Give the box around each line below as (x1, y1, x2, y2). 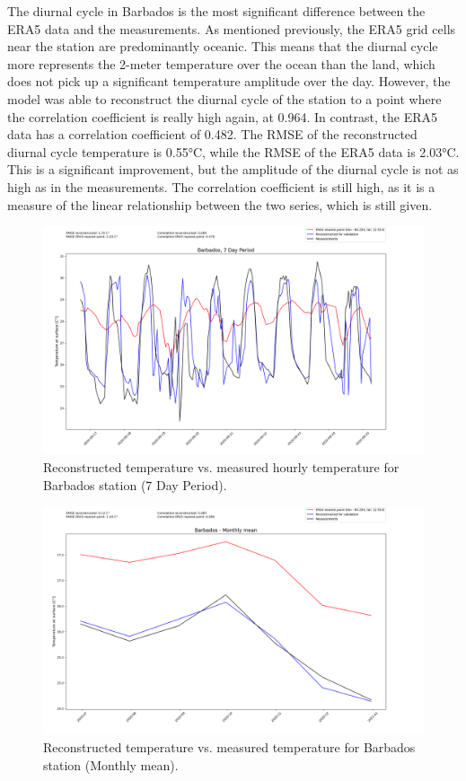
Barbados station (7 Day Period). (43, 475, 227, 494)
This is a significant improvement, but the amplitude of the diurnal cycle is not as (7, 160, 459, 179)
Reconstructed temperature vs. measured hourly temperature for (43, 457, 400, 476)
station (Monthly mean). (43, 755, 179, 774)
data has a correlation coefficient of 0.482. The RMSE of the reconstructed (7, 125, 418, 144)
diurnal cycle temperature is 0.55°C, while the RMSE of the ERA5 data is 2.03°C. (7, 142, 460, 161)
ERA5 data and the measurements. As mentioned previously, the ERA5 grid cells (7, 19, 456, 38)
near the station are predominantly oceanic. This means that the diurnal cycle (7, 37, 438, 56)
